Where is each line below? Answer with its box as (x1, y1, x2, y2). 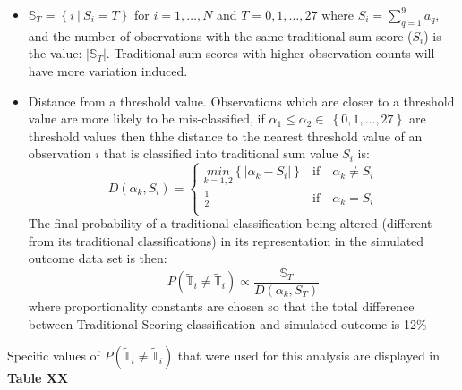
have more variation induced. (28, 61, 188, 80)
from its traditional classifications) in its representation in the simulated (28, 231, 424, 250)
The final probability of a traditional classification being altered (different (28, 214, 432, 233)
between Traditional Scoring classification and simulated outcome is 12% (28, 314, 427, 333)
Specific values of (7, 346, 100, 365)
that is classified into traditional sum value (103, 144, 338, 163)
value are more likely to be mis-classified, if (28, 109, 265, 128)
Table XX (7, 369, 69, 387)
